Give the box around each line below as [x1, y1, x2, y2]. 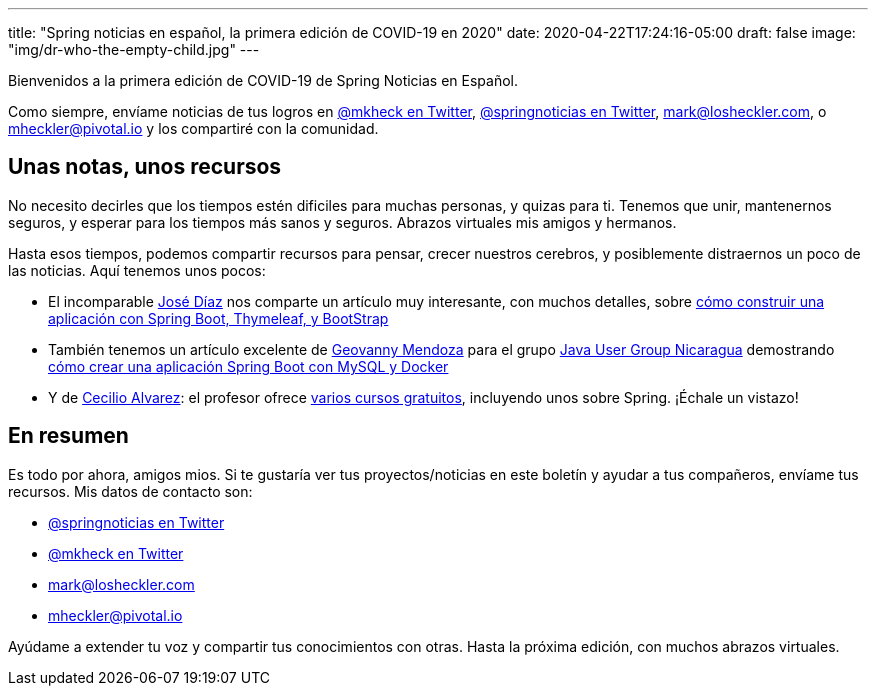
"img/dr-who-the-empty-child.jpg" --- [8, 41, 260, 58]
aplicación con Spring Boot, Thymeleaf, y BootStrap [48, 309, 389, 327]
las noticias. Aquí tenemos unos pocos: [8, 261, 266, 279]
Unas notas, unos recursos [8, 154, 282, 180]
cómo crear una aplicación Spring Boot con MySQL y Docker [48, 357, 449, 375]
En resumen [8, 423, 129, 449]
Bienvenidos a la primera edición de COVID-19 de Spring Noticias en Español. [8, 72, 519, 89]
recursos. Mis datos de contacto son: [8, 482, 253, 500]
